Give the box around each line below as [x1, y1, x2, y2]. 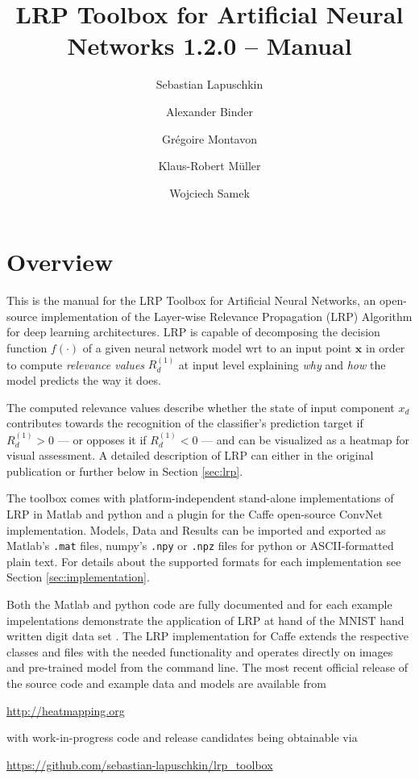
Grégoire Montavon [161, 130, 258, 147]
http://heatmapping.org [6, 702, 125, 719]
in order [366, 340, 405, 356]
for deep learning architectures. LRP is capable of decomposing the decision [6, 323, 380, 340]
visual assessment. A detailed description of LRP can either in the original [6, 447, 374, 464]
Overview [6, 245, 114, 278]
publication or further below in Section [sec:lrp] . [6, 462, 243, 479]
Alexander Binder [165, 102, 253, 119]
